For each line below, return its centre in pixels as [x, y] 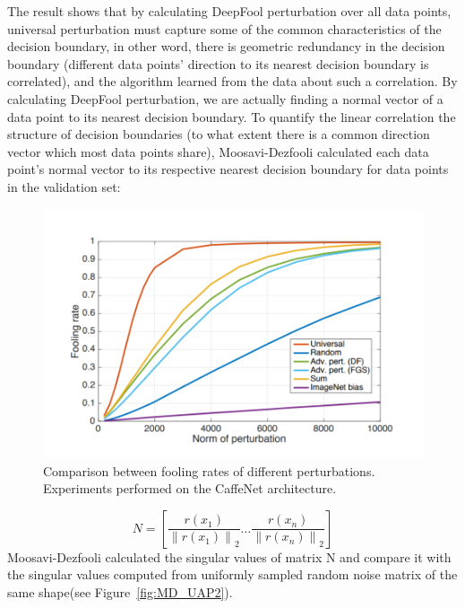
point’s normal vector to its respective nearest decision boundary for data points [228, 169]
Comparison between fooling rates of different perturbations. [209, 470]
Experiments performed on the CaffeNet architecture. [190, 488]
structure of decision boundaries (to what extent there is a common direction [219, 134]
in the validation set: [64, 186]
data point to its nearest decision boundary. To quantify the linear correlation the [232, 116]
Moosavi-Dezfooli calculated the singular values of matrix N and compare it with [229, 556]
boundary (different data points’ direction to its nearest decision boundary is [218, 63]
